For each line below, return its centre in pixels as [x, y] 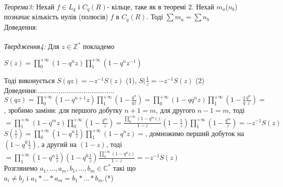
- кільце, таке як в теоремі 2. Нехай [161, 6]
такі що [124, 168]
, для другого [176, 110]
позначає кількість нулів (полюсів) [56, 17]
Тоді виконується [29, 80]
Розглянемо [21, 168]
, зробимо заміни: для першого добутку [63, 110]
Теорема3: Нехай [29, 6]
